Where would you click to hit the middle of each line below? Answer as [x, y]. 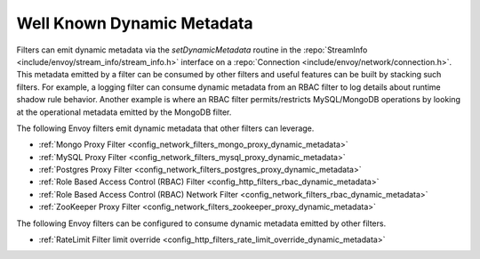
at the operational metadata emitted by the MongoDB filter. [124, 112]
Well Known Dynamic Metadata [135, 23]
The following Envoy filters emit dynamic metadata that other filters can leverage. [165, 128]
